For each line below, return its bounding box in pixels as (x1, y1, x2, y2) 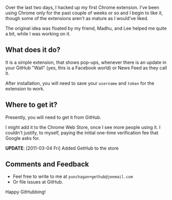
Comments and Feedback (5, 160, 89, 169)
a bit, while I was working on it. (5, 31, 71, 37)
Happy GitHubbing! (5, 189, 46, 195)
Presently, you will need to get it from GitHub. (5, 114, 102, 120)
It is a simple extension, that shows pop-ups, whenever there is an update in (5, 59, 167, 65)
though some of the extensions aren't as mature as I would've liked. (5, 15, 149, 21)
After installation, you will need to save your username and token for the (5, 80, 155, 86)
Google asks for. (5, 135, 40, 141)
